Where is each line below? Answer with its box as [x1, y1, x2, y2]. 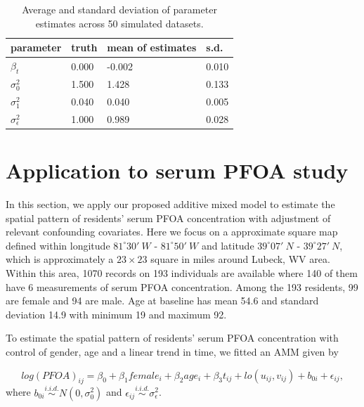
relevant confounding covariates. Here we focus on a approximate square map [6, 224, 338, 239]
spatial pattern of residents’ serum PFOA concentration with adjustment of [6, 210, 331, 225]
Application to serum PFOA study [6, 156, 349, 185]
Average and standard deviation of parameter [22, 2, 217, 16]
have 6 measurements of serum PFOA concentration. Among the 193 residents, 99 [6, 279, 358, 294]
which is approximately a [6, 252, 114, 266]
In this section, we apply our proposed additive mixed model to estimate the [6, 196, 335, 211]
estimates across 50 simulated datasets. [35, 15, 204, 30]
